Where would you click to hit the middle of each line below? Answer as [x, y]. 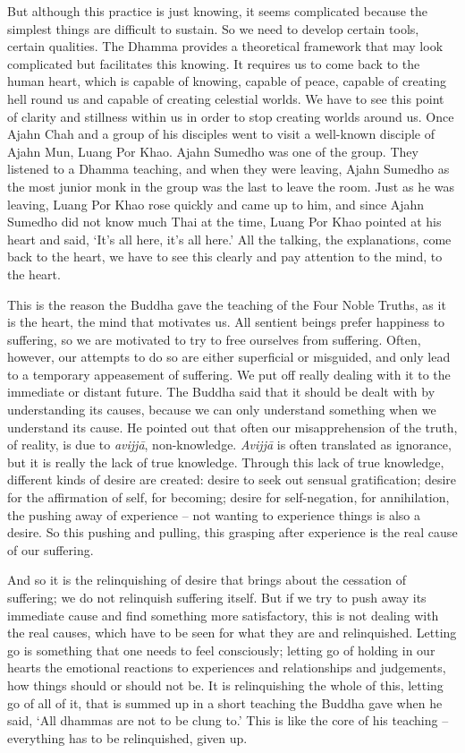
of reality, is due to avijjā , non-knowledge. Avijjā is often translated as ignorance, [229, 445]
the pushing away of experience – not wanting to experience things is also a [214, 514]
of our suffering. [51, 549]
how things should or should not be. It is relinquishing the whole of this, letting [225, 685]
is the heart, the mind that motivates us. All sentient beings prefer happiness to [226, 322]
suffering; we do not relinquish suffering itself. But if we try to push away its [217, 597]
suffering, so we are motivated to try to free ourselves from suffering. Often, [214, 339]
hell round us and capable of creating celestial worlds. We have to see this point [226, 98]
